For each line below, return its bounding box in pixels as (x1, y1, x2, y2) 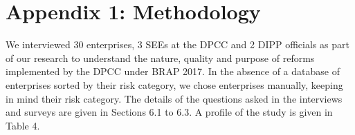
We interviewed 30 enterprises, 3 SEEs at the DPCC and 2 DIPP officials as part (6, 37, 349, 52)
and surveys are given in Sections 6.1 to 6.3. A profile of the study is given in (6, 105, 333, 119)
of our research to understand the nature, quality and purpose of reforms (6, 50, 315, 65)
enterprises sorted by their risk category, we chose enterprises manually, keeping (6, 77, 343, 92)
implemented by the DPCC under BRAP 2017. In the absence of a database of (6, 64, 340, 79)
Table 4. (6, 118, 40, 132)
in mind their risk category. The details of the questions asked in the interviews (6, 91, 343, 105)
